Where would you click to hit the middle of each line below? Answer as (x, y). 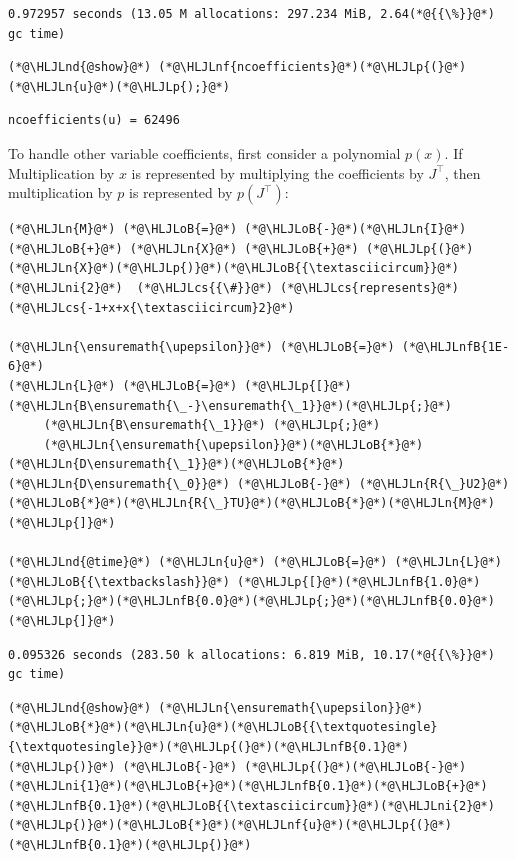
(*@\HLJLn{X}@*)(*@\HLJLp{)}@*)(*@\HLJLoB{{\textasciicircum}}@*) (234, 268)
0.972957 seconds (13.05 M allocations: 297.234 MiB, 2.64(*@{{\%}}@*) (251, 14)
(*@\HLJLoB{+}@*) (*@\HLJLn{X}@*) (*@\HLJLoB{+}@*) (183, 248)
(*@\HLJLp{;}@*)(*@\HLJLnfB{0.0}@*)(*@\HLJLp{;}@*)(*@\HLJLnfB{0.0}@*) (251, 601)
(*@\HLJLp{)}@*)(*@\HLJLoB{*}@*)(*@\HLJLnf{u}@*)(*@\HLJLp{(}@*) (230, 825)
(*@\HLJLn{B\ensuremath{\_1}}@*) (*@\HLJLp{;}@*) (212, 425)
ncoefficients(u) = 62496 (94, 120)
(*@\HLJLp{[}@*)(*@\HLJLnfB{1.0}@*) (359, 581)
